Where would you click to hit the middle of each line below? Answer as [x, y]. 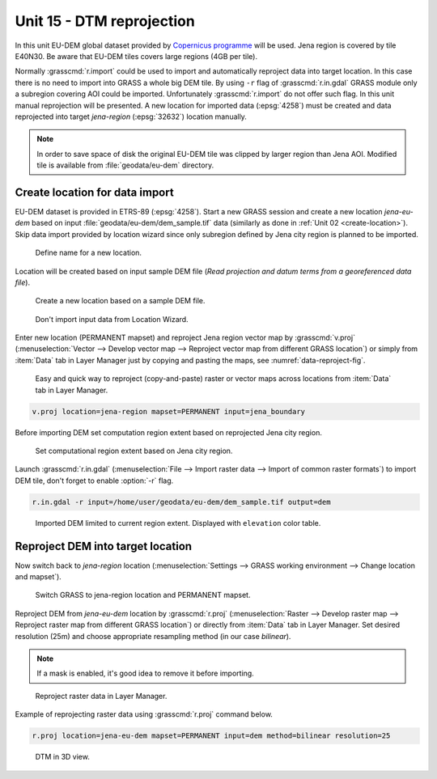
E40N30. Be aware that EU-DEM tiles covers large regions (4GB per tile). [136, 56]
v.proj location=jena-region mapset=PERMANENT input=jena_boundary [169, 411]
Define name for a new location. [88, 253]
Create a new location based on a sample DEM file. [120, 301]
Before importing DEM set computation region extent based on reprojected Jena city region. [169, 432]
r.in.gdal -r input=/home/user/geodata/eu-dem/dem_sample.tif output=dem [181, 502]
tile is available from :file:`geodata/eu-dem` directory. [125, 165]
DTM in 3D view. [63, 757]
